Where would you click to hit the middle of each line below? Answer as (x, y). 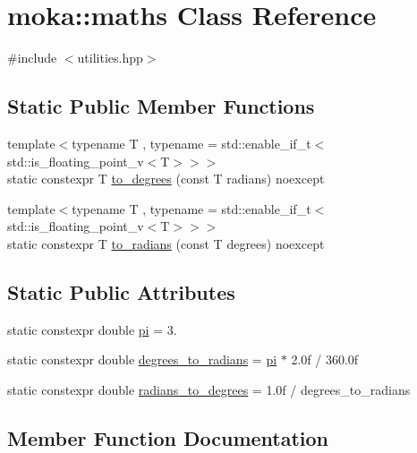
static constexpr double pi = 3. (92, 329)
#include (32, 58)
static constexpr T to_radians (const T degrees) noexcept (166, 243)
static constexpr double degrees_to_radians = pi (142, 359)
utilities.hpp (110, 58)
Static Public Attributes (121, 291)
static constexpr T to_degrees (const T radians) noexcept (166, 179)
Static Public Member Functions (161, 106)
